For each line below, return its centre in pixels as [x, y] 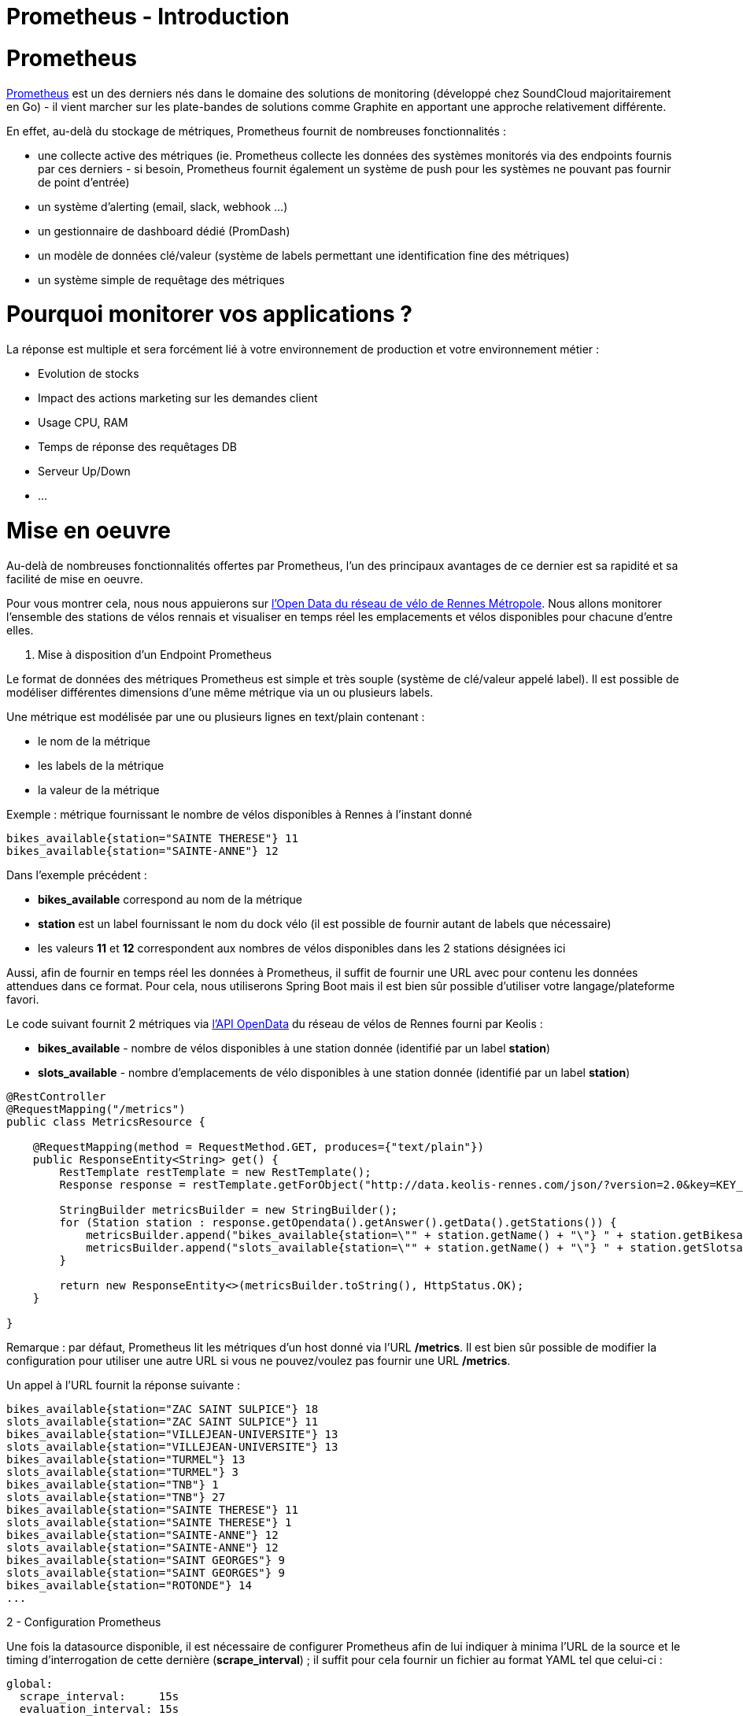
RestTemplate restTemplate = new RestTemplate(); [215, 1172]
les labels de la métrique [101, 765]
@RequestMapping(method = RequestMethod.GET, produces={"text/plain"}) [258, 1146]
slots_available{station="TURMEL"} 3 [123, 1472]
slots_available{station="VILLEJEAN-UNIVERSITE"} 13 [172, 1446]
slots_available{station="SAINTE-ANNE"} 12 [142, 1547]
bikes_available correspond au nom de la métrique [170, 899]
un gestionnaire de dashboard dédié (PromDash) [164, 231]
